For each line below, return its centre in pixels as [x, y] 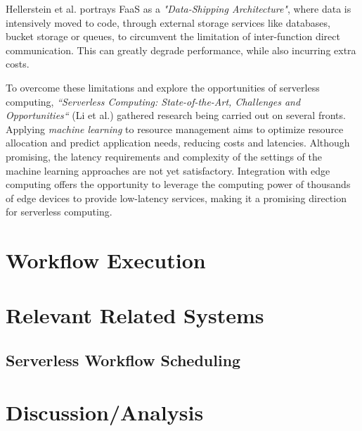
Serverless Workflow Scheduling [123, 360]
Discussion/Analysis [105, 412]
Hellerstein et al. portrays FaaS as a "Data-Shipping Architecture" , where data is [179, 8]
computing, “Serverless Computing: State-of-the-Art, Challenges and [153, 101]
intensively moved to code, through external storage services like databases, [168, 22]
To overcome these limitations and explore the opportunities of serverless [163, 87]
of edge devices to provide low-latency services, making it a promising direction [176, 198]
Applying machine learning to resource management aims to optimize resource [175, 129]
